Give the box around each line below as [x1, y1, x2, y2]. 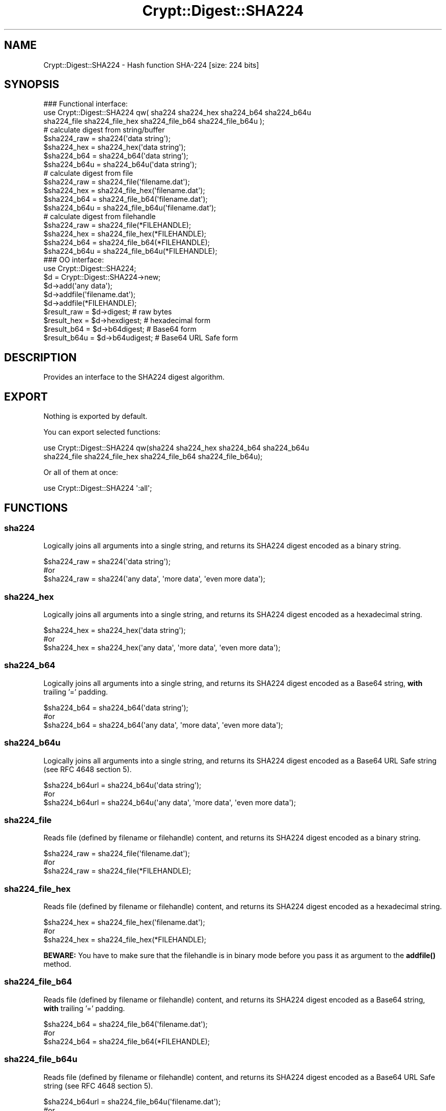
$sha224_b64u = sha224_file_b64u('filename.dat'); [43, 203, 216, 213]
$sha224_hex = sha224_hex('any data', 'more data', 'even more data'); [43, 643, 281, 652]
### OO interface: [43, 255, 104, 264]
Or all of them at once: [43, 468, 118, 477]
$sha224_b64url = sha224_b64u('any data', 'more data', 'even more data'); [43, 798, 296, 807]
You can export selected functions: [43, 428, 161, 437]
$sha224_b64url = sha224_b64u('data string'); [43, 780, 202, 789]
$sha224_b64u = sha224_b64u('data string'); [43, 160, 197, 169]
